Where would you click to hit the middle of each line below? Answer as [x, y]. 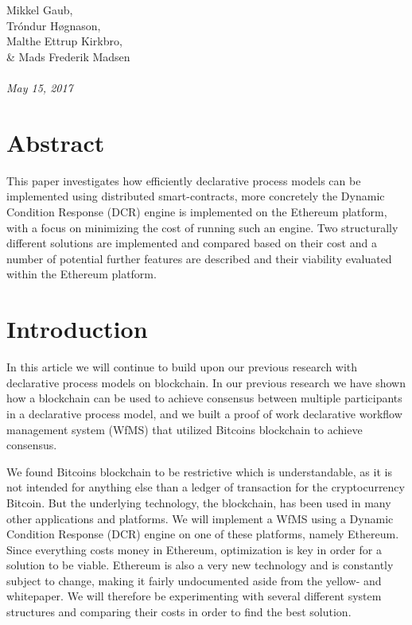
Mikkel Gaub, [40, 10]
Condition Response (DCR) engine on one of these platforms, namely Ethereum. [203, 534]
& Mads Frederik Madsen [68, 56]
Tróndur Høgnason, [54, 25]
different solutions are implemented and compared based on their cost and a [192, 243]
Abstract [56, 142]
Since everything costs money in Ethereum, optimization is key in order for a [194, 549]
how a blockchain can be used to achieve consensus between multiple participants [204, 398]
